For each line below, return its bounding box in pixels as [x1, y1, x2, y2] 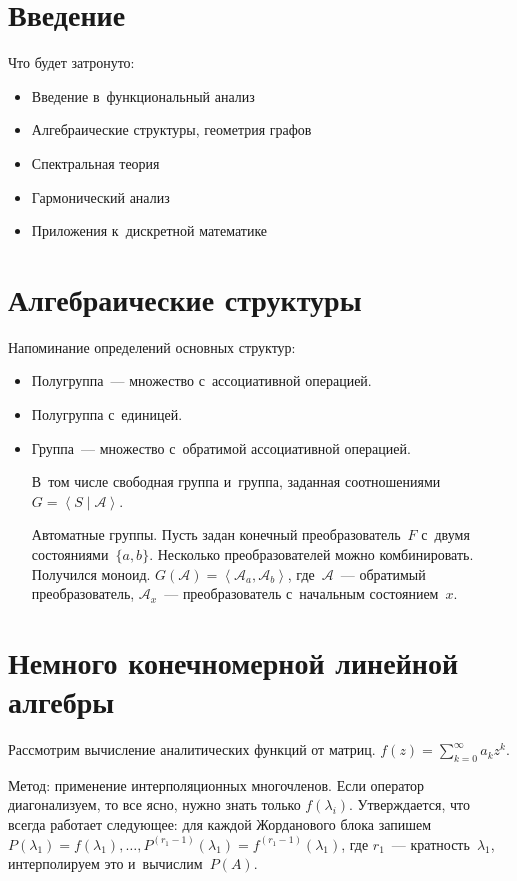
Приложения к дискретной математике [31, 220, 268, 241]
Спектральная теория [31, 152, 160, 173]
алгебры [8, 681, 115, 722]
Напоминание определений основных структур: [8, 336, 296, 357]
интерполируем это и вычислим [8, 853, 203, 874]
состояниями [31, 543, 109, 564]
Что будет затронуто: [8, 52, 135, 73]
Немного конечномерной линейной [8, 641, 459, 682]
